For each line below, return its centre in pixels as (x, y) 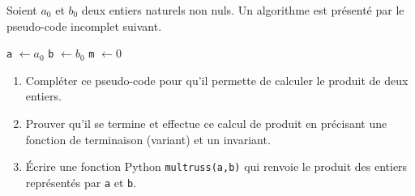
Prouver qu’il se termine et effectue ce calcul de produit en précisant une (206, 124)
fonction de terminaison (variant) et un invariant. (148, 139)
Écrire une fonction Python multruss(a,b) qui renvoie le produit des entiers (216, 166)
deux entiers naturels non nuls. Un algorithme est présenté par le (243, 10)
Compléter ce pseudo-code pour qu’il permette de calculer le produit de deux (217, 80)
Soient (22, 10)
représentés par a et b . (81, 182)
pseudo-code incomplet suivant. (84, 26)
